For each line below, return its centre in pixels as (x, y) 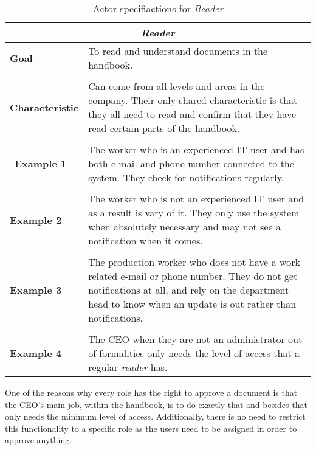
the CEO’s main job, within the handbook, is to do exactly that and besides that (156, 404)
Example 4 (36, 353)
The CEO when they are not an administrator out (195, 339)
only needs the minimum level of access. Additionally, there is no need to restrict (155, 416)
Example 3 (36, 290)
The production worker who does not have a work (194, 262)
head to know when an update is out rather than (192, 304)
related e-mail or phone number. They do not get (193, 276)
